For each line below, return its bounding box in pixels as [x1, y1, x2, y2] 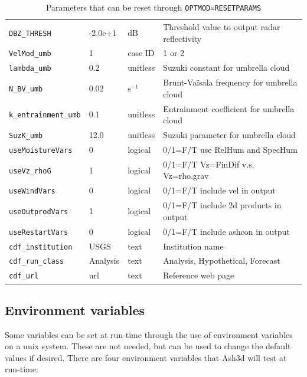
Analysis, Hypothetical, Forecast [163, 254, 280, 267]
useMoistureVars [9, 146, 73, 155]
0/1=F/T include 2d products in [163, 199, 282, 211]
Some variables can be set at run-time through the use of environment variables [5, 328, 293, 340]
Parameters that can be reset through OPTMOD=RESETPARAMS [45, 1, 262, 13]
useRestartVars [9, 228, 68, 237]
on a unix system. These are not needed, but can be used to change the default [5, 340, 291, 352]
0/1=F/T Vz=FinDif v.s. [163, 158, 254, 170]
